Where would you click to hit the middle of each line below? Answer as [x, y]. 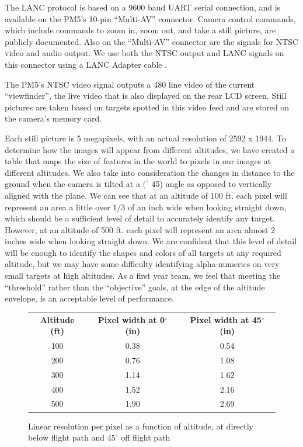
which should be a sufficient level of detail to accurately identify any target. [140, 218]
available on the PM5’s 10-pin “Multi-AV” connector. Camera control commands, [150, 18]
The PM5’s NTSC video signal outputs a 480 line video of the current [130, 84]
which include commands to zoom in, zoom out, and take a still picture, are [140, 30]
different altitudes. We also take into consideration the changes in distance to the [150, 172]
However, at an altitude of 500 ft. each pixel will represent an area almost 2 [140, 229]
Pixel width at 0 [131, 319]
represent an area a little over [58, 207]
